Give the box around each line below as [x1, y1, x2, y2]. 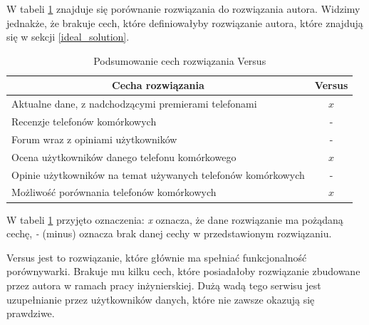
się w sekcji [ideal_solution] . [6, 29, 130, 44]
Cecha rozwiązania [112, 78, 204, 93]
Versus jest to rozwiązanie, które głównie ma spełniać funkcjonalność [6, 249, 307, 264]
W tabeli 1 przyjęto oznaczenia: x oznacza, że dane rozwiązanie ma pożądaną [6, 212, 343, 227]
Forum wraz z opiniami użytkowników [11, 131, 177, 146]
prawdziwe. [6, 306, 55, 321]
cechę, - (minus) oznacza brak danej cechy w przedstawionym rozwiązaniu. [6, 226, 332, 241]
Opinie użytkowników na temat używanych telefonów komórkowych [11, 167, 305, 182]
